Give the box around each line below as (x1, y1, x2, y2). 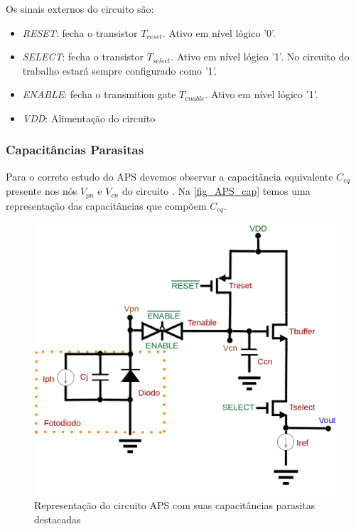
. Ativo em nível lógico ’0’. (162, 25, 276, 40)
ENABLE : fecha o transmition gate (22, 87, 176, 102)
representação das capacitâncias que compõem (6, 198, 207, 213)
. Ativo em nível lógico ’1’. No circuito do (171, 49, 350, 64)
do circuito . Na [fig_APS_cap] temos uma (122, 183, 311, 198)
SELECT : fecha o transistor (22, 49, 144, 64)
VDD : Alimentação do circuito (22, 110, 156, 125)
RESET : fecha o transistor (22, 25, 138, 40)
